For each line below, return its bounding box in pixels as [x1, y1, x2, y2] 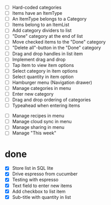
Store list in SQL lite [12, 165, 53, 171]
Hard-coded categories [12, 5, 62, 10]
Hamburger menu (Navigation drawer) [12, 79, 93, 85]
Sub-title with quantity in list [12, 194, 71, 200]
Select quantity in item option [12, 74, 74, 80]
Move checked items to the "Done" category [12, 39, 106, 45]
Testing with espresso [12, 176, 59, 183]
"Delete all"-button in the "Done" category [12, 44, 101, 51]
